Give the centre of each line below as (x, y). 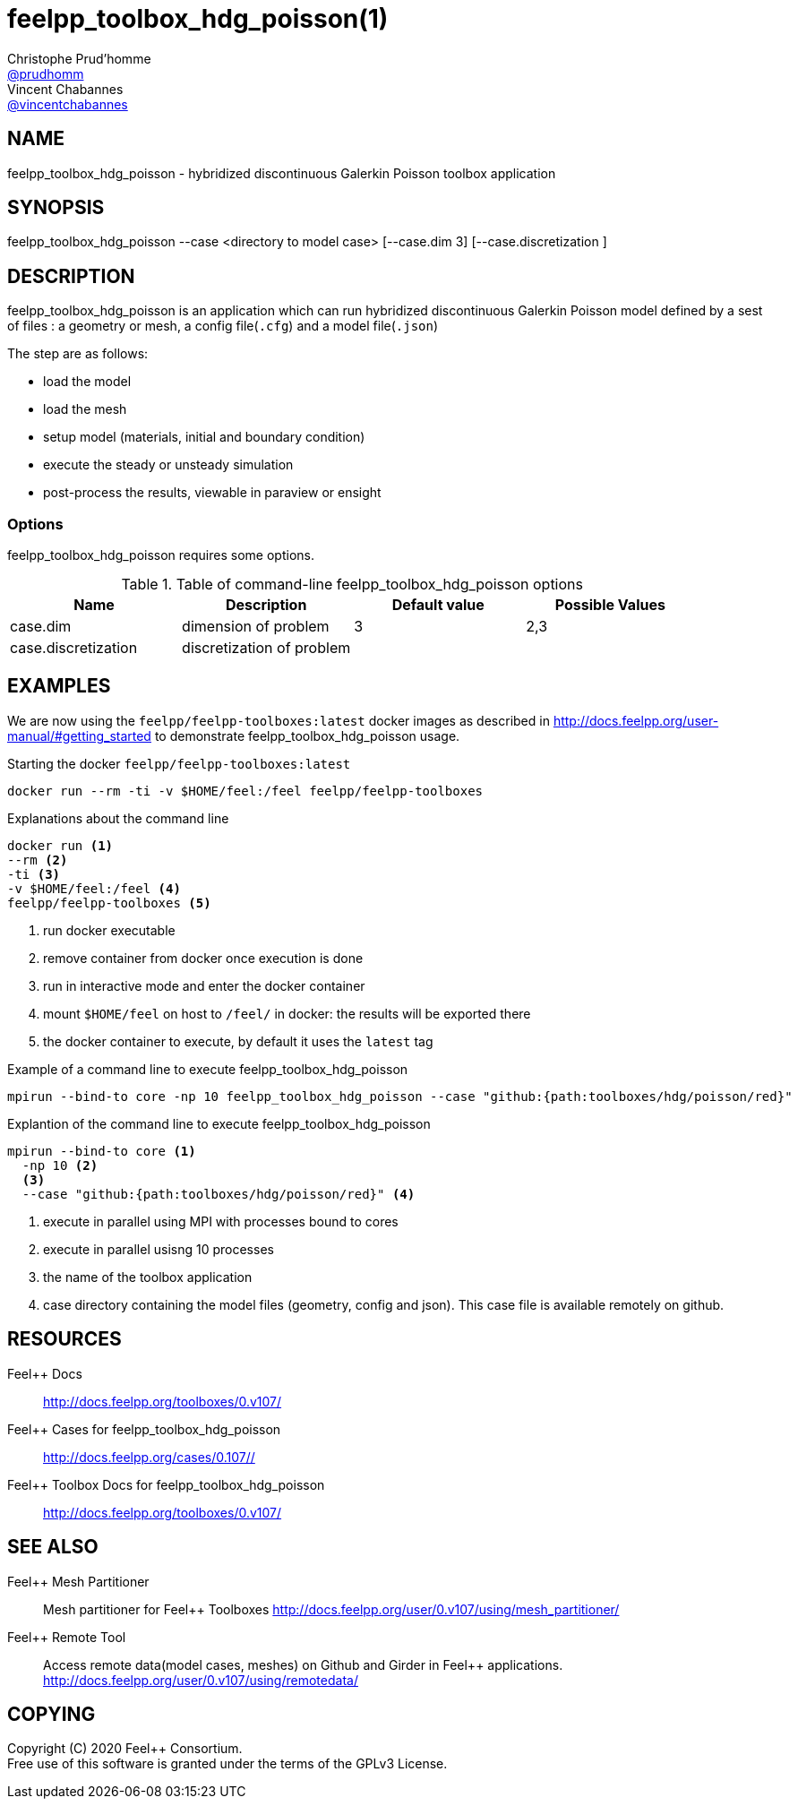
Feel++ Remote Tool (67, 1637)
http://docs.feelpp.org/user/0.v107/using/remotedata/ (201, 1680)
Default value (438, 605)
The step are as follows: (78, 354)
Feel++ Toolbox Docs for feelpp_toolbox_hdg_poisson (166, 1484)
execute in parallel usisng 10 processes (159, 1249)
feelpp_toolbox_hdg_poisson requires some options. (161, 555)
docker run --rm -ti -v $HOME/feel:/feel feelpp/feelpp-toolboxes (245, 791)
